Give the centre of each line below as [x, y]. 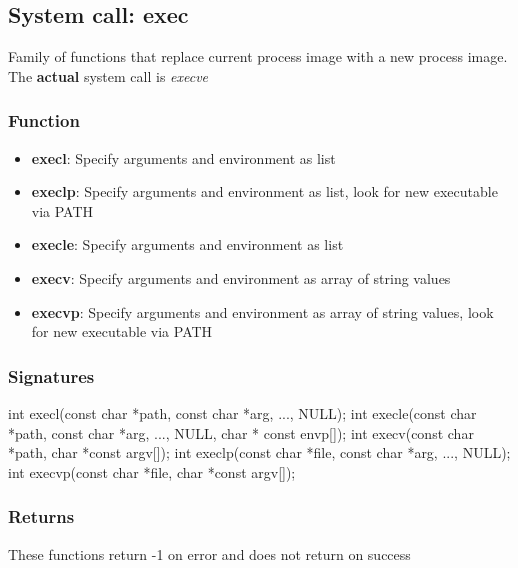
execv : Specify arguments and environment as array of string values [241, 277]
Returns [41, 516]
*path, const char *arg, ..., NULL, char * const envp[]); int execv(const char [241, 432]
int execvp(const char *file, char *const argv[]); [152, 471]
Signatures [51, 375]
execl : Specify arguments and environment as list [183, 157]
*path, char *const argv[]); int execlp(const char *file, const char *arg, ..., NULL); [259, 452]
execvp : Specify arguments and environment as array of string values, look [262, 311]
